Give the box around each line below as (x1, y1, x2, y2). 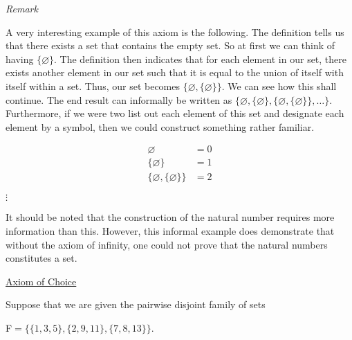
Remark (6, 1, 38, 15)
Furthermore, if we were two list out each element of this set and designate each (6, 106, 344, 120)
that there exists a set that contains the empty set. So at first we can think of (6, 38, 335, 53)
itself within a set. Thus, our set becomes (6, 78, 180, 93)
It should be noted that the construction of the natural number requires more (6, 210, 335, 224)
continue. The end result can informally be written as (6, 92, 232, 107)
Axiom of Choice (6, 274, 77, 288)
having (6, 51, 34, 66)
